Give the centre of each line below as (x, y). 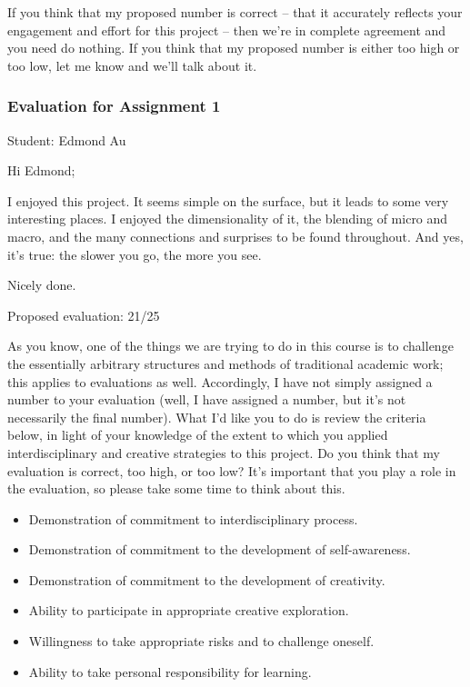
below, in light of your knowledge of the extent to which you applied (198, 435)
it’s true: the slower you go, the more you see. (135, 254)
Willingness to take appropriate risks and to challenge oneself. (201, 641)
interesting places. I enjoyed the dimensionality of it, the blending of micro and (228, 219)
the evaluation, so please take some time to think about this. (176, 488)
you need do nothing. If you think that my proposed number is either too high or (234, 48)
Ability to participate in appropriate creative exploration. (189, 610)
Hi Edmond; (41, 170)
